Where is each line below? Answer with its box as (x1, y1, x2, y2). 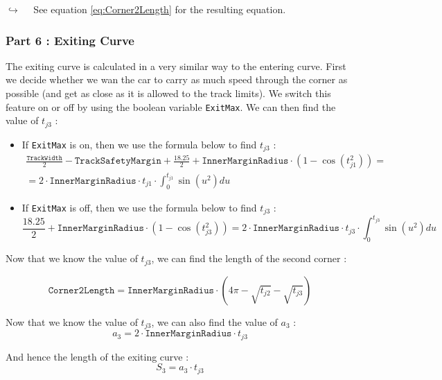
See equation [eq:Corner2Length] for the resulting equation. (33, 2, 286, 16)
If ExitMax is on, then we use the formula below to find (21, 137, 257, 151)
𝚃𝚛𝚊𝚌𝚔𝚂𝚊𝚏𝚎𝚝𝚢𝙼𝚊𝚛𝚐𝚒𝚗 (74, 156, 161, 166)
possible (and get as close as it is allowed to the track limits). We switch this (6, 86, 331, 100)
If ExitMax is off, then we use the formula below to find (21, 200, 257, 214)
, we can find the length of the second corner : (151, 251, 347, 266)
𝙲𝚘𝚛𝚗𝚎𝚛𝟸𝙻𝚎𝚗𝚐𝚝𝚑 (48, 285, 115, 295)
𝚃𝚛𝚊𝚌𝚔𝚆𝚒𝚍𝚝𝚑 (26, 154, 62, 162)
